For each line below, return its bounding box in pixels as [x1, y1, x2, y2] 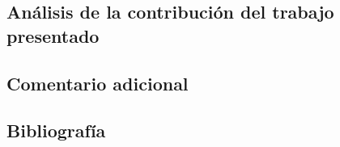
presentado [6, 23, 100, 48]
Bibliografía [6, 118, 106, 143]
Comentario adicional [6, 70, 189, 95]
